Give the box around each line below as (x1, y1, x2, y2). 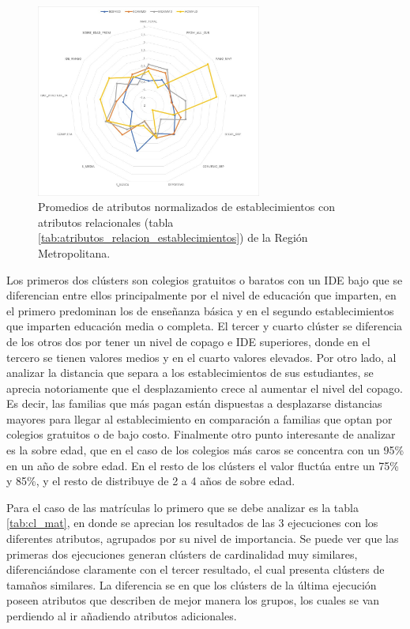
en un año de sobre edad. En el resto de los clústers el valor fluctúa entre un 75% (6, 457, 399, 473)
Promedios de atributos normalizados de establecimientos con (38, 198, 335, 215)
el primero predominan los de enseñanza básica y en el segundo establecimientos (6, 302, 394, 318)
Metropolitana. (38, 244, 111, 261)
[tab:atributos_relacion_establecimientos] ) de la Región (38, 229, 308, 246)
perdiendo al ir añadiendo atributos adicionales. (6, 608, 237, 623)
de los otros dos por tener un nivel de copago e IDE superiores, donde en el (6, 333, 371, 349)
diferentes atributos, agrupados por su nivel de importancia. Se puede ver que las (6, 530, 399, 547)
